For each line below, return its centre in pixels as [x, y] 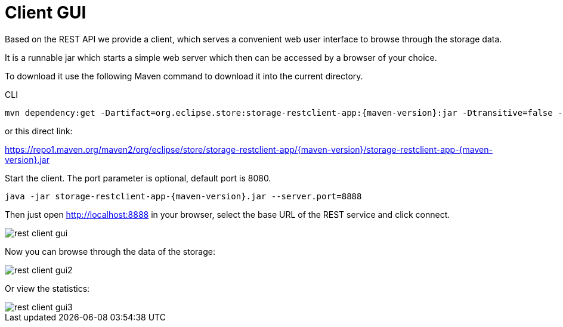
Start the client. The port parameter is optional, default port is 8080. [138, 178]
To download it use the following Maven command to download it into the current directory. [184, 76]
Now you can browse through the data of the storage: [110, 251]
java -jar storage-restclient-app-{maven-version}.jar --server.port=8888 [183, 196]
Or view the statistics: [47, 288]
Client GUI [46, 13]
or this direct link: [39, 131]
